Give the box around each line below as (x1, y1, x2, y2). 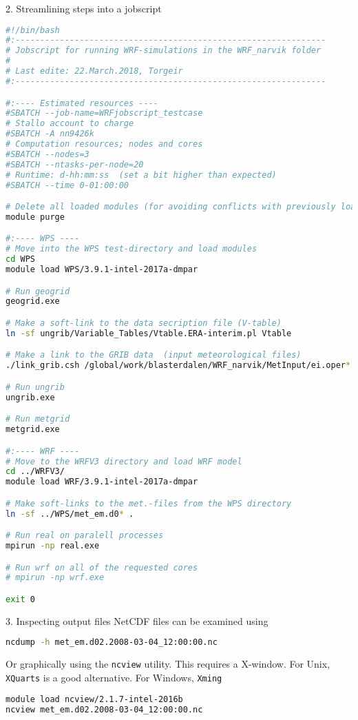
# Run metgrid (6, 414, 70, 424)
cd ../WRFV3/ (6, 466, 65, 477)
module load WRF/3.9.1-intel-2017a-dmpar (6, 477, 198, 487)
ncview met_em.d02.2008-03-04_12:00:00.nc (6, 704, 203, 714)
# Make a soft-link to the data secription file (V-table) (6, 318, 282, 328)
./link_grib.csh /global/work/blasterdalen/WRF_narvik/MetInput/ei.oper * (6, 360, 351, 371)
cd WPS (6, 254, 35, 265)
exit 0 (6, 595, 35, 604)
